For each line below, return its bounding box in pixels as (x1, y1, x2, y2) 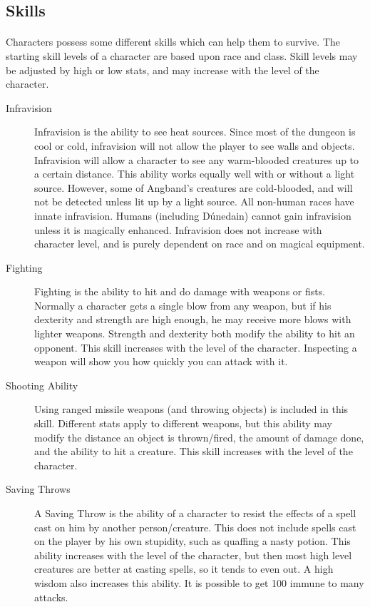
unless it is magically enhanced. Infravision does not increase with (34, 222, 322, 237)
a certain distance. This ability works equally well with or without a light (34, 166, 355, 181)
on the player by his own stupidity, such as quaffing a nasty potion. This (34, 534, 351, 549)
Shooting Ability (6, 377, 78, 392)
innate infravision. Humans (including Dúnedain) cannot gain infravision (34, 208, 351, 223)
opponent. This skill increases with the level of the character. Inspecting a (34, 340, 357, 354)
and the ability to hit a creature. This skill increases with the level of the (34, 444, 353, 459)
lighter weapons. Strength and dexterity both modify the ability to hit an (34, 326, 355, 341)
